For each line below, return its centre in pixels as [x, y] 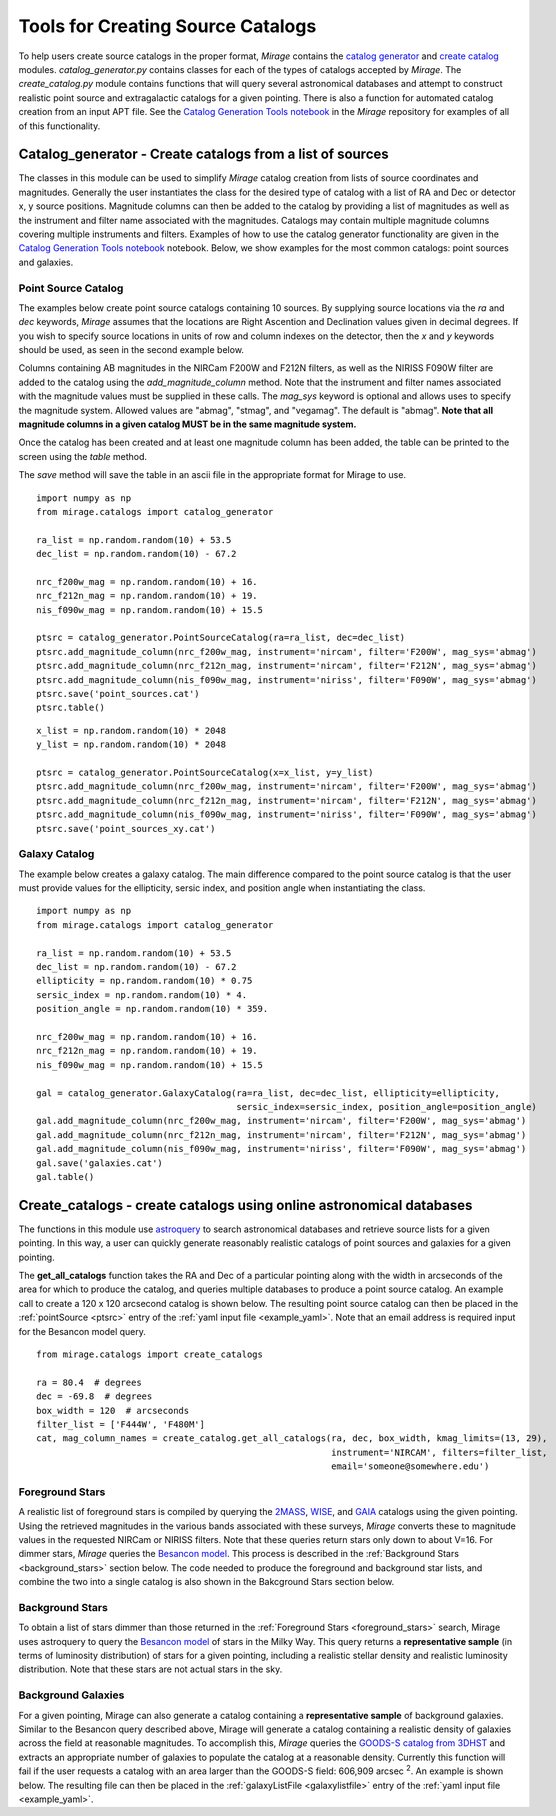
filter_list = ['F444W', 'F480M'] [120, 1424]
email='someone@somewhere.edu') [410, 1466]
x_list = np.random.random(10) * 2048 [131, 730]
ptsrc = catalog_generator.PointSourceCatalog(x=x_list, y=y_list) [205, 772]
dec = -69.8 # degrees [94, 1396]
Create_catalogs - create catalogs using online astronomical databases [245, 1205]
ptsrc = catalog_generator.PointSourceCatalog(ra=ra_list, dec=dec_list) [221, 638]
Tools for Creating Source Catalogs [167, 26]
